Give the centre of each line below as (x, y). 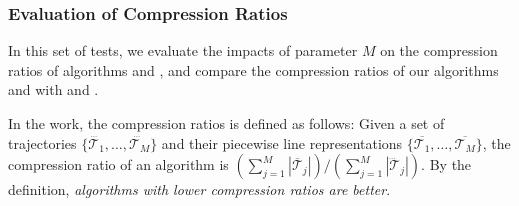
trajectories (42, 142)
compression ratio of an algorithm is (118, 164)
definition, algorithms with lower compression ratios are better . (199, 189)
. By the (446, 164)
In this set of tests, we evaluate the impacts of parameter (183, 50)
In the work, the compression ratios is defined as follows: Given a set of (226, 123)
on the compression (439, 50)
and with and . (53, 89)
